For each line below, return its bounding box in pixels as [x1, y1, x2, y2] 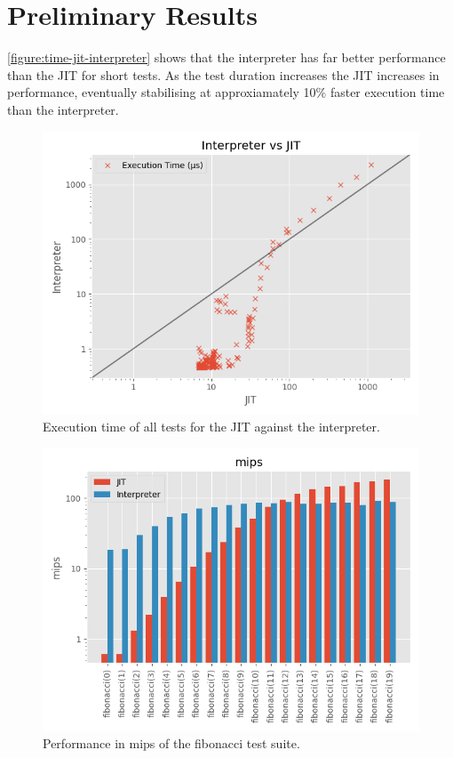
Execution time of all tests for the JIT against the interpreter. [43, 417, 380, 436]
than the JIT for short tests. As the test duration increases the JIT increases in [7, 65, 440, 84]
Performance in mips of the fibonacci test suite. [43, 734, 300, 753]
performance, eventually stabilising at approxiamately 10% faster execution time [7, 83, 445, 101]
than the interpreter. [7, 100, 119, 118]
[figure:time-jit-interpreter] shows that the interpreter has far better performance [7, 48, 446, 67]
